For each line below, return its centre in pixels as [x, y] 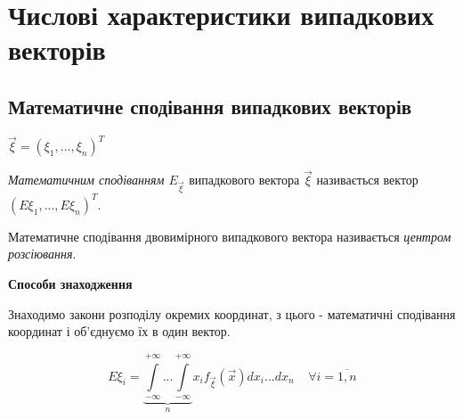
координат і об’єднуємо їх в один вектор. [119, 331]
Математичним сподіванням [86, 180]
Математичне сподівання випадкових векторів [210, 106]
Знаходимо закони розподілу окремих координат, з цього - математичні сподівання [232, 313]
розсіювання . [42, 254]
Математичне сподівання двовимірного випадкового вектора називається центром [230, 236]
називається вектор [367, 180]
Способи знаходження [70, 283]
